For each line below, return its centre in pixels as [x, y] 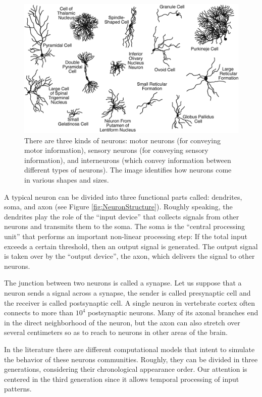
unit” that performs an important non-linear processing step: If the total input [126, 236]
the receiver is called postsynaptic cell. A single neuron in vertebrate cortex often [130, 302]
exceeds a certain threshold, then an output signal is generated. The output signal [131, 246]
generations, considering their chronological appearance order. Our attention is [126, 369]
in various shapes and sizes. [67, 180]
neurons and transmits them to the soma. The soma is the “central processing [125, 226]
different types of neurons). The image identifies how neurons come [128, 170]
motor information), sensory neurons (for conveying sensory [116, 150]
